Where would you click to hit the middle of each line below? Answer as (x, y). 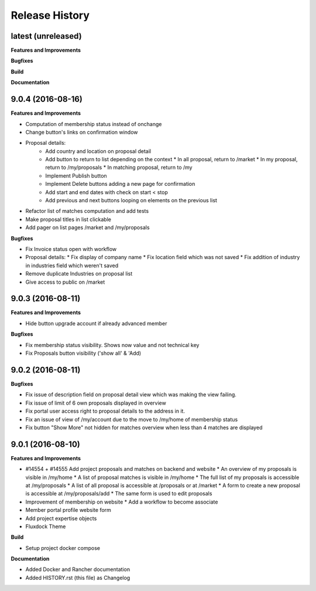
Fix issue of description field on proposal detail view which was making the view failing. (131, 395)
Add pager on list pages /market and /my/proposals (87, 227)
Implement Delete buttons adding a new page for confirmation (120, 184)
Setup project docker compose (63, 548)
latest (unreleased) (46, 36)
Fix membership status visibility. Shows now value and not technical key (112, 345)
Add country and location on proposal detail (98, 151)
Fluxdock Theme (46, 526)
